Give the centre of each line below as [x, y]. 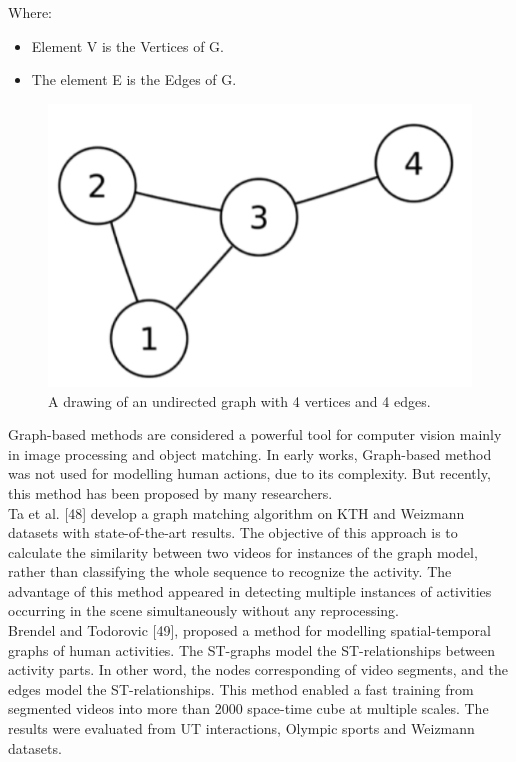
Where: [30, 12]
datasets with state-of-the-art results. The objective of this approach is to [233, 532]
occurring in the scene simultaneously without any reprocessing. [203, 610]
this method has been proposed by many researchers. [170, 492]
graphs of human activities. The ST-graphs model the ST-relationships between [252, 649]
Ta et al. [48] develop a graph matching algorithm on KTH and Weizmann [236, 512]
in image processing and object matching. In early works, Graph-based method [250, 453]
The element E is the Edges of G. [134, 79]
